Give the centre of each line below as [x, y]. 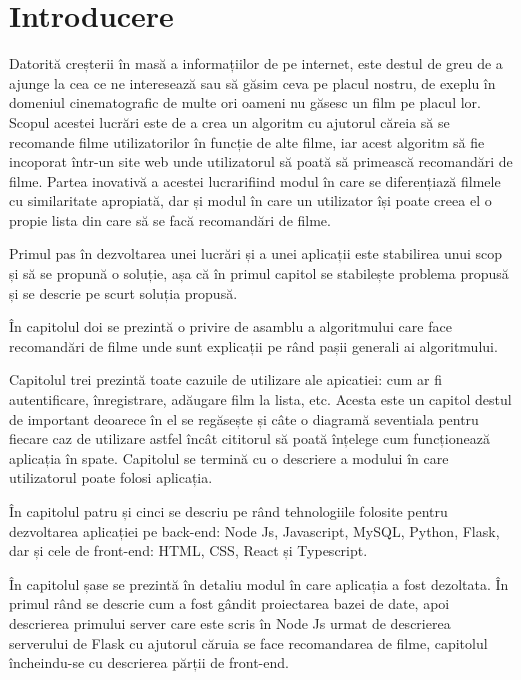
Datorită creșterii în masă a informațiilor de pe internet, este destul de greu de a [256, 63]
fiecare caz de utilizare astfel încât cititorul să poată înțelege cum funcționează [249, 438]
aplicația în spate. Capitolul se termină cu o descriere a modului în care [229, 457]
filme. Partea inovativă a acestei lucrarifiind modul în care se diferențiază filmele [255, 180]
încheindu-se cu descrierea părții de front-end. [149, 662]
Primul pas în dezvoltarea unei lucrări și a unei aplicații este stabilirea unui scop [256, 253]
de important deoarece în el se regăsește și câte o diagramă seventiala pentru [244, 418]
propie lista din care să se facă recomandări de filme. [170, 219]
